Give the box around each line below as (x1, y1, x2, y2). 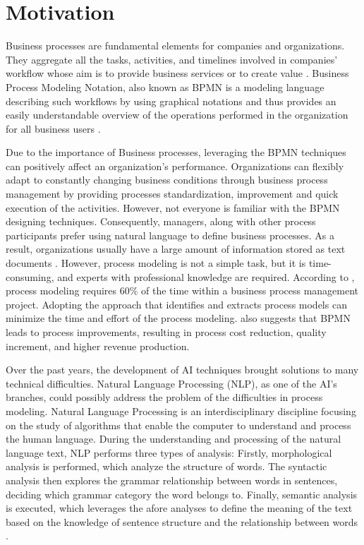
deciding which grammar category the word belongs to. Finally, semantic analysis (6, 486, 358, 501)
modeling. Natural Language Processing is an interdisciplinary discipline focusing (6, 403, 356, 418)
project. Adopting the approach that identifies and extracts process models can (6, 297, 347, 311)
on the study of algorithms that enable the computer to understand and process (6, 417, 351, 432)
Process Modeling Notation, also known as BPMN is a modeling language (6, 79, 324, 94)
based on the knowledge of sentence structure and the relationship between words (6, 514, 358, 529)
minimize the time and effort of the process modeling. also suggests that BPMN (6, 311, 351, 325)
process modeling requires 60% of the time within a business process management (6, 283, 359, 298)
